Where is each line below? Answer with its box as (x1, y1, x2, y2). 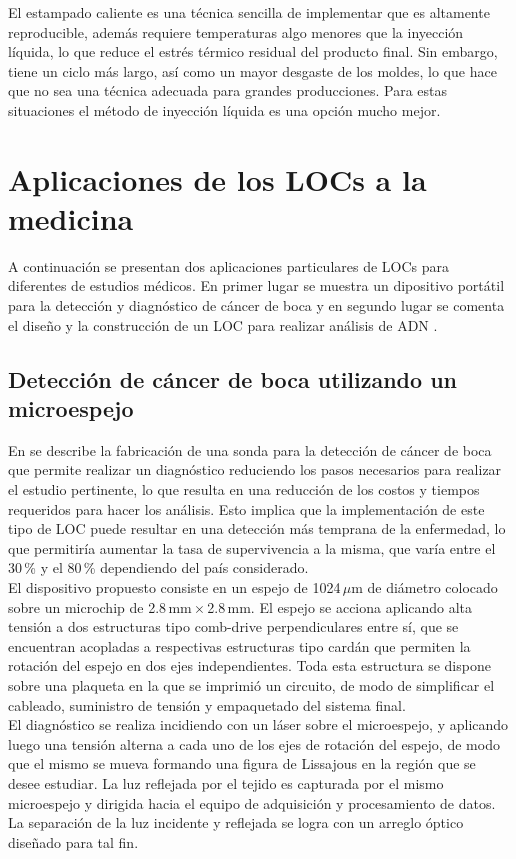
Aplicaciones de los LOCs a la (8, 158, 427, 199)
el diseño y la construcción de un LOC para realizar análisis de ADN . (8, 314, 438, 335)
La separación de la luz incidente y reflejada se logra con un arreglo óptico (8, 812, 464, 833)
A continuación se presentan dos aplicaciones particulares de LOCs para (8, 255, 450, 276)
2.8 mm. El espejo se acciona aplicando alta (207, 596, 473, 617)
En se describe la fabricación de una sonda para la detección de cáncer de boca (8, 439, 492, 460)
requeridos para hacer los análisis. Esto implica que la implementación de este (8, 498, 485, 519)
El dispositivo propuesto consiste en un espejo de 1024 (8, 577, 341, 597)
